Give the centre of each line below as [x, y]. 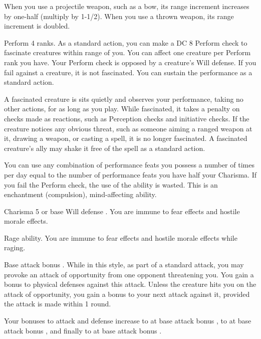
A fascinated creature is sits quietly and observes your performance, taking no [124, 99]
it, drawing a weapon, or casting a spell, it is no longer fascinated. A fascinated [126, 138]
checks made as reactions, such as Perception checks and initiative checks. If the [127, 118]
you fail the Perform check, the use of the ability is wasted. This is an [111, 184]
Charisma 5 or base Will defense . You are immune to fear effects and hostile [122, 211]
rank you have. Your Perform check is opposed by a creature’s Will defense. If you [130, 62]
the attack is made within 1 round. [58, 304]
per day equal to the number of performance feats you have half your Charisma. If [130, 174]
